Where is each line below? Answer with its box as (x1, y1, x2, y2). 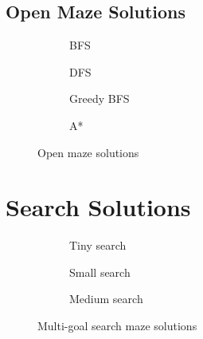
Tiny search (69, 237, 127, 254)
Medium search (69, 290, 143, 307)
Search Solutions (6, 191, 191, 223)
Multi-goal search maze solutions (37, 317, 197, 334)
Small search (69, 263, 131, 280)
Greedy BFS (69, 90, 130, 107)
